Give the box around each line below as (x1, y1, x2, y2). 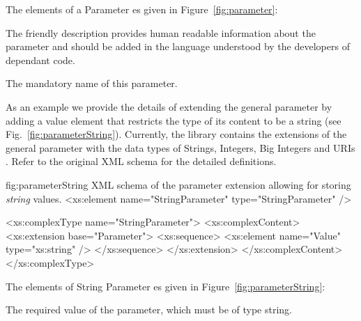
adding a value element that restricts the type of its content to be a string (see (6, 113, 341, 127)
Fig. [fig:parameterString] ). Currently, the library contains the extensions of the (6, 127, 347, 141)
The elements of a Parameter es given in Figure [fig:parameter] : (6, 2, 278, 16)
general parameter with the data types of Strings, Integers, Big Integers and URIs (6, 140, 355, 155)
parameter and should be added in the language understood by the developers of (6, 39, 350, 54)
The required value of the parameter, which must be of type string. (6, 302, 293, 317)
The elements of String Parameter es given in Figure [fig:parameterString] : (6, 279, 325, 293)
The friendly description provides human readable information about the (6, 25, 316, 40)
